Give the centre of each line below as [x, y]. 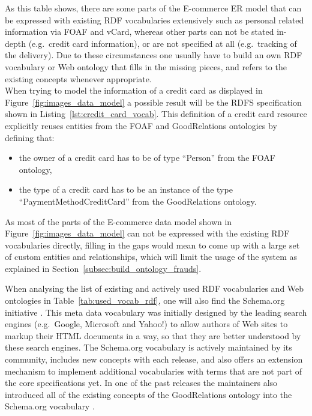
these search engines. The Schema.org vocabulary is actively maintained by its [148, 347]
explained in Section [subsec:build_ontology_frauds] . [103, 268]
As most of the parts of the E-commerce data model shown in [118, 221]
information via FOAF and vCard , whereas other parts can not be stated [139, 32]
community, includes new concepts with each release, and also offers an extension [154, 359]
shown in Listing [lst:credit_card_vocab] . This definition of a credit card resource [156, 114]
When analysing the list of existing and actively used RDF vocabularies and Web [154, 288]
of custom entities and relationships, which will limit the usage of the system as [151, 257]
